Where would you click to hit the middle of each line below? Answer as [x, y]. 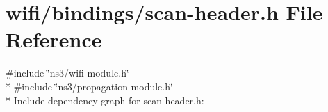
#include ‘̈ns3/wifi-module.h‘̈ [67, 73]
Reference [54, 39]
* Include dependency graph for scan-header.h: [105, 100]
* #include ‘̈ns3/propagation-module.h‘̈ [89, 86]
